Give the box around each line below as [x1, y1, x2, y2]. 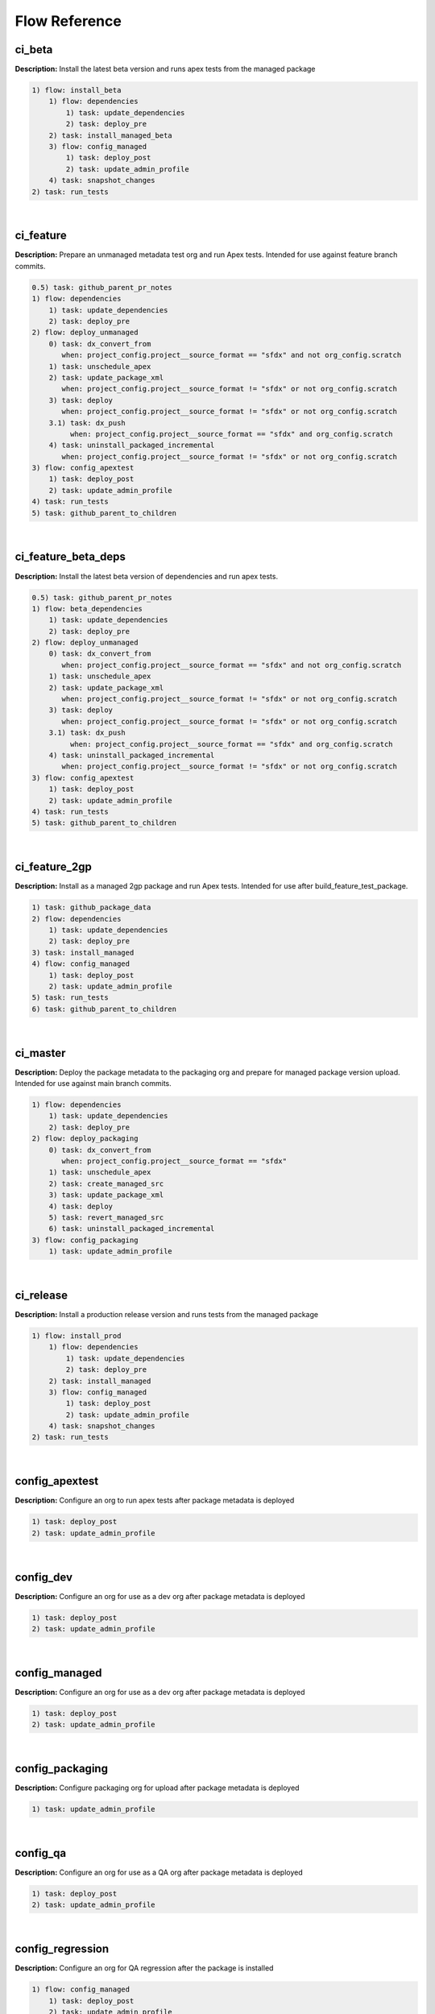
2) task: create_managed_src [48, 1179, 164, 1188]
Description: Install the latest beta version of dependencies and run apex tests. [14, 571, 278, 581]
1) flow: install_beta [31, 85, 122, 95]
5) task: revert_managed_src [48, 1212, 164, 1222]
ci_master [14, 1046, 66, 1059]
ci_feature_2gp [14, 860, 92, 874]
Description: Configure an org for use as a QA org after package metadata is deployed [14, 1867, 304, 1877]
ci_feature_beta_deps [14, 550, 126, 564]
